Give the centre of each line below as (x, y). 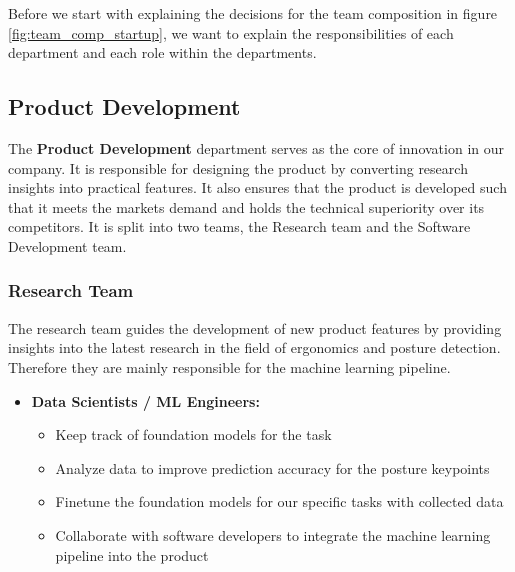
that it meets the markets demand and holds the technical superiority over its (246, 206)
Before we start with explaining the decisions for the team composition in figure (253, 13)
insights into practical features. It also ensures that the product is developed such (257, 187)
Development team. (67, 245)
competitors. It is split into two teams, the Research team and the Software (239, 226)
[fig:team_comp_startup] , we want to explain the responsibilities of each (231, 32)
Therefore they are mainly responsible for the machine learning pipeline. (229, 366)
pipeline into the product (132, 554)
